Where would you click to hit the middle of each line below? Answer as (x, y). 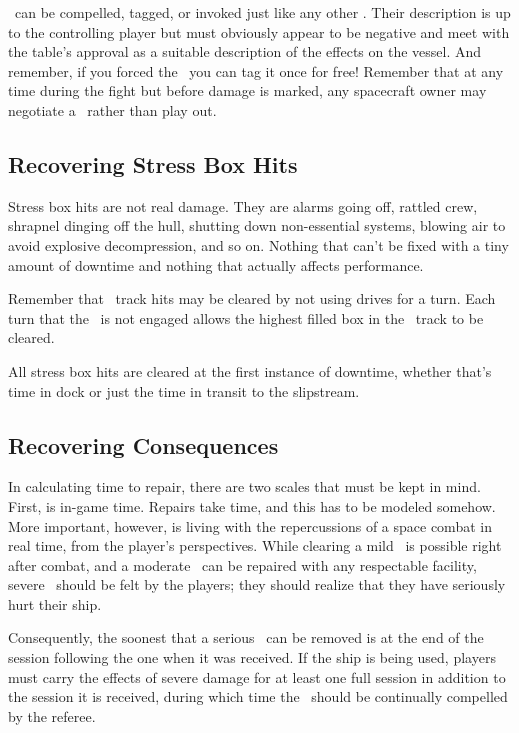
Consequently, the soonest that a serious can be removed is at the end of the (246, 637)
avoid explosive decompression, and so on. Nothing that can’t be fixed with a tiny (258, 244)
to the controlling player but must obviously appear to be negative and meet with (259, 31)
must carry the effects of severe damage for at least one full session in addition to (257, 676)
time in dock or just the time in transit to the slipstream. (184, 390)
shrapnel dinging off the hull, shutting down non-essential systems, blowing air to (257, 225)
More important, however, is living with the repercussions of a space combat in (250, 525)
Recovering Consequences (143, 444)
